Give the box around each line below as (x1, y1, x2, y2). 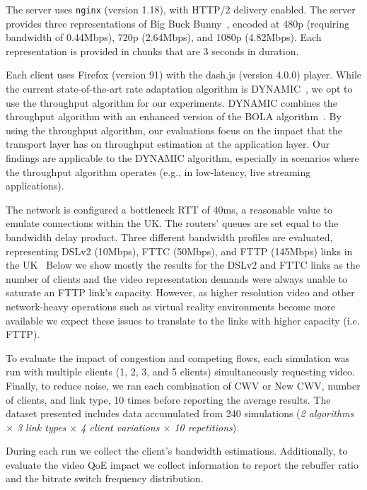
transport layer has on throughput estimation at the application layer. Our (6, 136, 330, 151)
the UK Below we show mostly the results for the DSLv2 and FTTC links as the (6, 257, 360, 272)
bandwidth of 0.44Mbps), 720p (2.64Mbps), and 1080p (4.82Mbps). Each (6, 30, 322, 45)
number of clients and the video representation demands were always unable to (6, 271, 348, 286)
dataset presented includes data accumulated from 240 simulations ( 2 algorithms (6, 406, 354, 421)
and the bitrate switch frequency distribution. (6, 471, 204, 486)
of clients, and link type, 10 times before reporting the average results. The (6, 392, 331, 407)
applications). (6, 178, 64, 193)
